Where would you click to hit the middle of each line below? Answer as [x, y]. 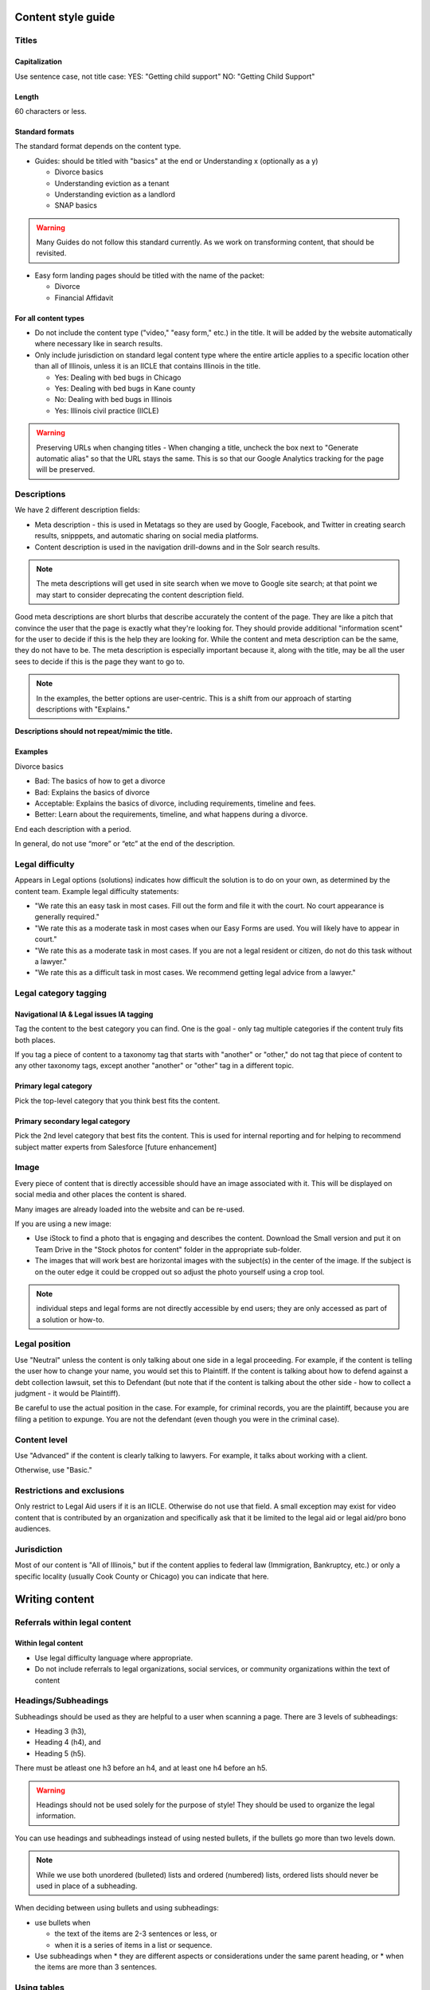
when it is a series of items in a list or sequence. [133, 1945]
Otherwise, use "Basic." [53, 1470]
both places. [35, 1040]
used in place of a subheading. [87, 1886]
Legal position [43, 1344]
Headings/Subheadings [62, 1701]
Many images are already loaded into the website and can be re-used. [130, 1209]
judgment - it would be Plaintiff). [68, 1393]
